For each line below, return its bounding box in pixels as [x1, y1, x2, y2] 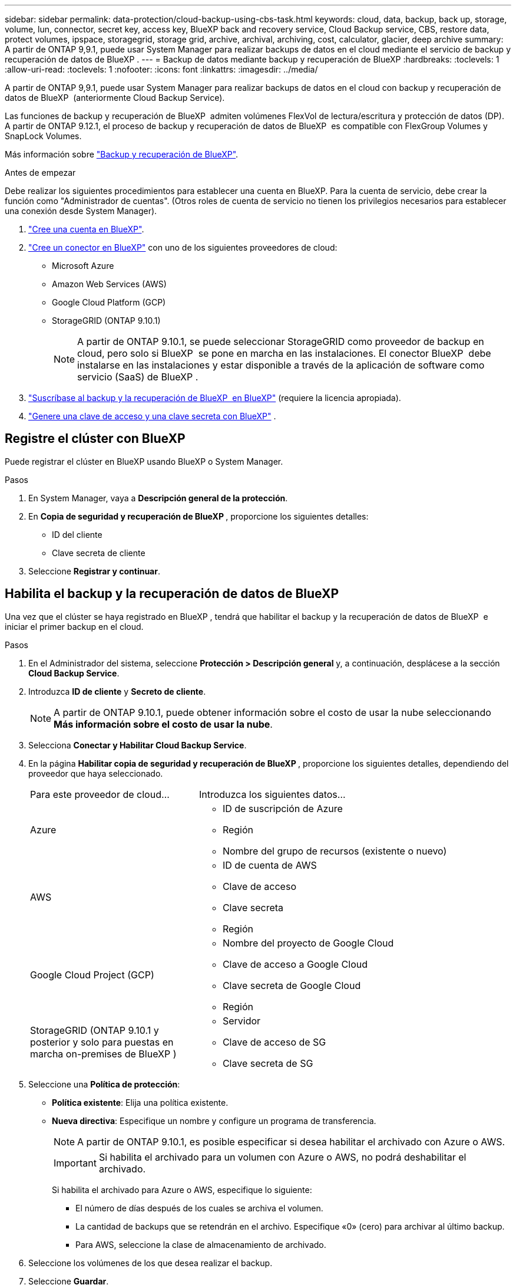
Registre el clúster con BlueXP [5, 431, 186, 446]
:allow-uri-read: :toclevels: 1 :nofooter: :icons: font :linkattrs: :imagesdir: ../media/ [5, 64, 318, 74]
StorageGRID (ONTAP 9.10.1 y [30, 1024, 159, 1036]
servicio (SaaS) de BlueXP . [77, 371, 199, 383]
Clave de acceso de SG [222, 1036, 326, 1048]
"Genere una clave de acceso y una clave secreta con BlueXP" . [28, 411, 276, 421]
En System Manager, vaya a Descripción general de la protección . [28, 492, 288, 503]
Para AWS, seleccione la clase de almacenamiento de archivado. [75, 1239, 326, 1250]
